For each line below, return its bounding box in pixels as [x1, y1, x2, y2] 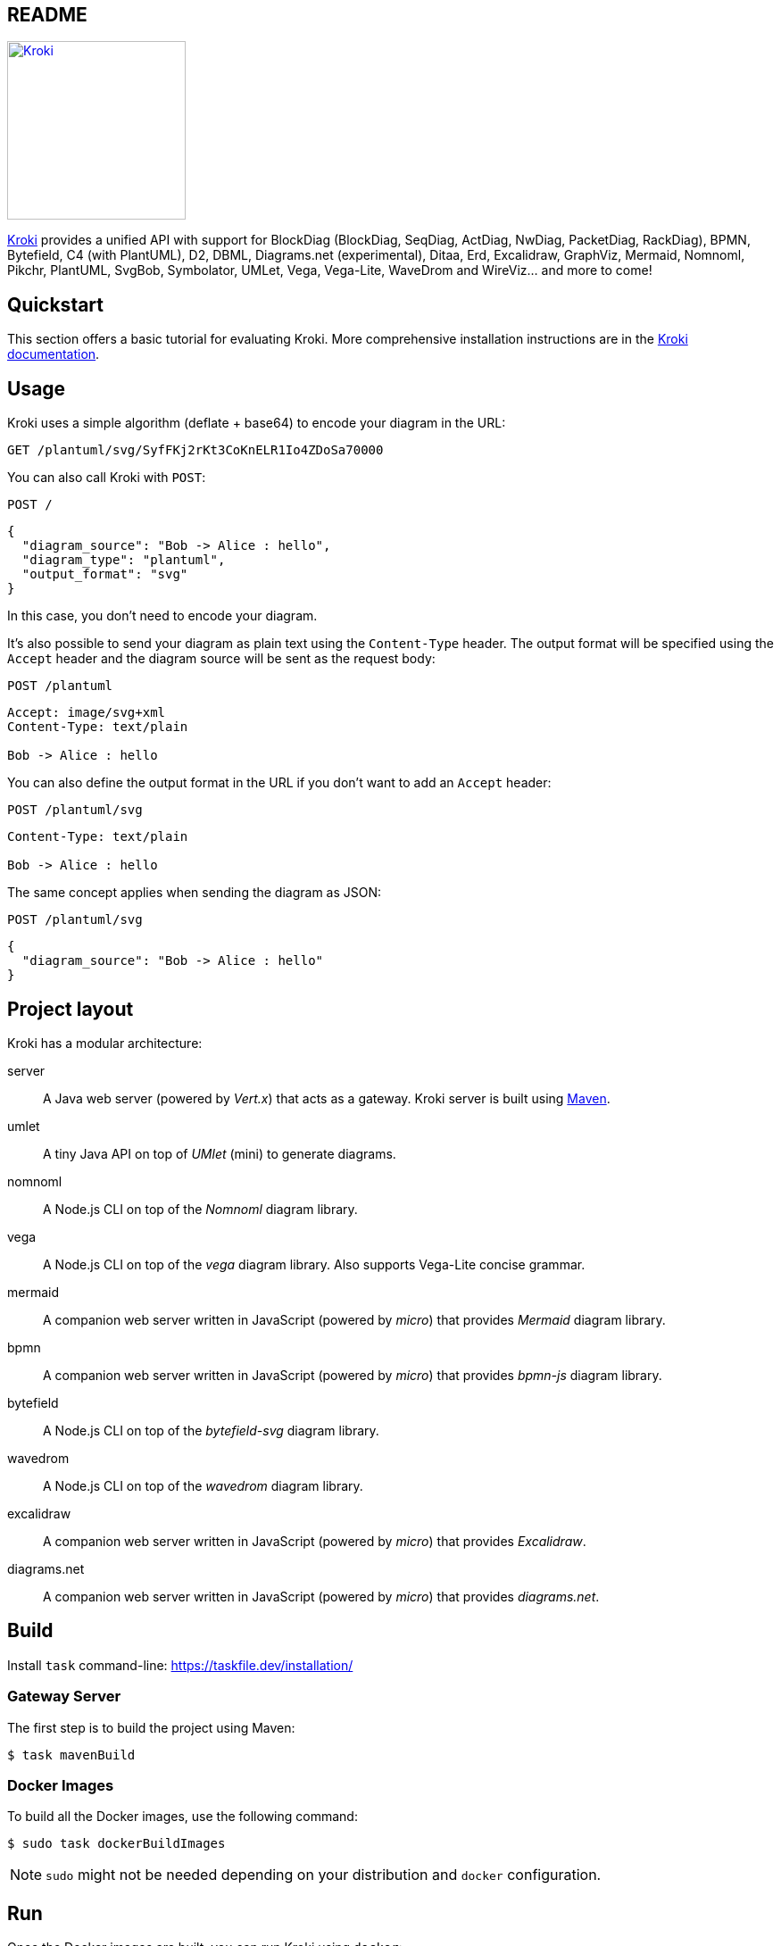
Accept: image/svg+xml [7, 705, 166, 720]
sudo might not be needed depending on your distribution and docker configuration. [46, 1866, 602, 1884]
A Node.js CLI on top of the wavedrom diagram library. [43, 1477, 363, 1493]
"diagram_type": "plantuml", [21, 553, 226, 568]
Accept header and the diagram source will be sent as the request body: [7, 651, 436, 667]
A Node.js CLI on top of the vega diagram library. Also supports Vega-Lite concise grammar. [43, 1256, 586, 1272]
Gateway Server [7, 1687, 121, 1706]
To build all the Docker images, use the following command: [7, 1809, 358, 1825]
